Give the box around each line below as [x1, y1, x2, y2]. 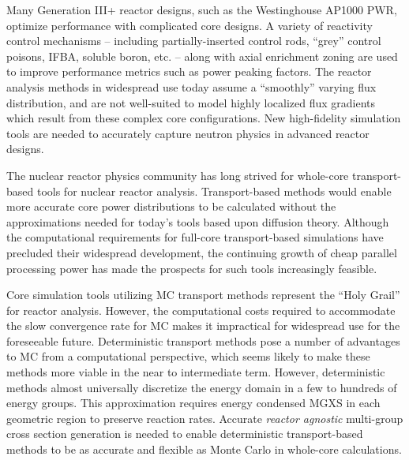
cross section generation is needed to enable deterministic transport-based [6, 425, 363, 442]
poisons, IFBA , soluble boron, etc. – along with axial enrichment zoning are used [6, 47, 398, 64]
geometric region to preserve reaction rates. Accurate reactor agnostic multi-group [6, 410, 403, 426]
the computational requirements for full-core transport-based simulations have [6, 229, 384, 245]
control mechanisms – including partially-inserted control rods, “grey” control [6, 32, 381, 49]
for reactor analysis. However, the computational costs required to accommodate [6, 301, 396, 318]
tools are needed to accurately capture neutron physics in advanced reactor [6, 125, 370, 141]
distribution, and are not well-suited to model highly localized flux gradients [6, 94, 376, 110]
